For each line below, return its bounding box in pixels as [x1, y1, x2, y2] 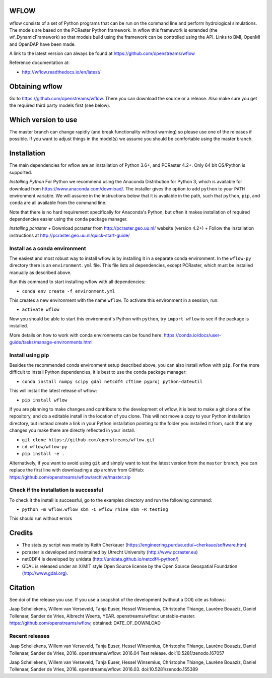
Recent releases [9, 632, 50, 639]
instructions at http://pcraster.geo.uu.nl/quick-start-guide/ [9, 232, 130, 238]
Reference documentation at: [9, 59, 70, 65]
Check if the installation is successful [9, 487, 103, 494]
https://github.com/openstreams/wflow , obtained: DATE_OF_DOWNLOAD [9, 620, 161, 626]
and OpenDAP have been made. [9, 41, 76, 47]
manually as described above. [9, 269, 72, 276]
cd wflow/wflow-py [22, 444, 67, 449]
